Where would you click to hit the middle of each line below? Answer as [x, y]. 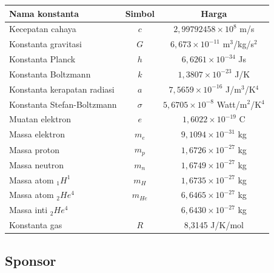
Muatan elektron [40, 119]
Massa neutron [37, 164]
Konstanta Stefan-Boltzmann [63, 104]
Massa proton [35, 149]
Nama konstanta [44, 13]
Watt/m [232, 104]
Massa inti [28, 210]
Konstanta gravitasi [45, 44]
